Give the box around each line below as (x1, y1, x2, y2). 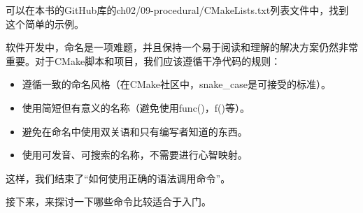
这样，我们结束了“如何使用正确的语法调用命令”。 (6, 170, 231, 185)
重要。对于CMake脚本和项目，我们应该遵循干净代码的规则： (6, 53, 281, 68)
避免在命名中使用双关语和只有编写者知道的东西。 (22, 124, 248, 138)
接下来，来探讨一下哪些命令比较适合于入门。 (6, 194, 211, 209)
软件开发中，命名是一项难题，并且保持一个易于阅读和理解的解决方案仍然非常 (6, 40, 358, 54)
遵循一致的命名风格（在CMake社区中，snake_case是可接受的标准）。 (22, 77, 331, 91)
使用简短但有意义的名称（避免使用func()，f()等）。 (22, 100, 250, 115)
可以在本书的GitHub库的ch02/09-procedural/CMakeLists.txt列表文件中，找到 (6, 3, 349, 17)
